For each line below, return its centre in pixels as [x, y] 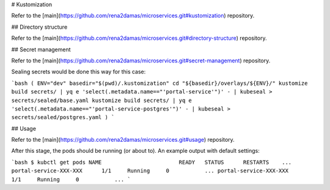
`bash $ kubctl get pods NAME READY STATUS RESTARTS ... [152, 162]
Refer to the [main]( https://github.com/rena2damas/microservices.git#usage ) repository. [123, 140]
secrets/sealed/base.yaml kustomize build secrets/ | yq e [102, 100]
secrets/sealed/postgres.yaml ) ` [63, 117]
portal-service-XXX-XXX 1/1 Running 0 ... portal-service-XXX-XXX [150, 171]
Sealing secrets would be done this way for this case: [79, 72]
